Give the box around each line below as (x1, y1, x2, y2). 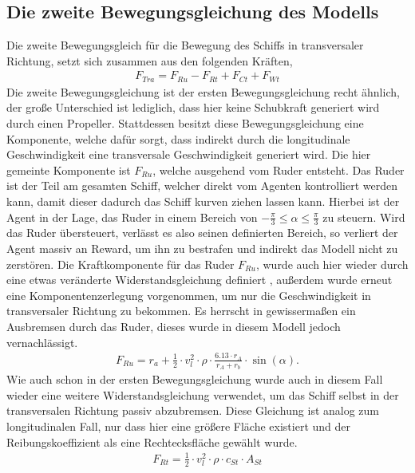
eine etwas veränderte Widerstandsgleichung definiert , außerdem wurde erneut (6, 271, 393, 288)
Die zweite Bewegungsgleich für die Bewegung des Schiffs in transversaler (6, 37, 364, 53)
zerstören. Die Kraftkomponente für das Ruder (6, 255, 235, 272)
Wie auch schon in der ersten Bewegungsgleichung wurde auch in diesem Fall (6, 371, 383, 388)
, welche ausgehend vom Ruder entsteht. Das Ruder (152, 161, 405, 178)
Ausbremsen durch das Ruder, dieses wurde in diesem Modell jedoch (6, 318, 341, 335)
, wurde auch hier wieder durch (255, 255, 409, 272)
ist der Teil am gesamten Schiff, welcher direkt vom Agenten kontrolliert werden (6, 177, 397, 194)
